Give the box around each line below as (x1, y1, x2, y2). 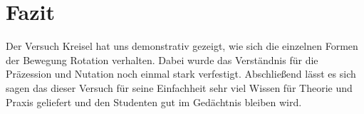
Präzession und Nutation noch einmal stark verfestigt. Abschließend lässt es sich (6, 66, 356, 81)
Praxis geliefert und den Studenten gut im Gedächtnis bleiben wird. (6, 94, 302, 109)
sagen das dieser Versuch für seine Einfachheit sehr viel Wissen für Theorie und (6, 80, 353, 95)
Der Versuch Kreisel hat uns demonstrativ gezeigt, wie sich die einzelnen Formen (6, 38, 358, 53)
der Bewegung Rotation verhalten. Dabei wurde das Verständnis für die (6, 52, 318, 67)
